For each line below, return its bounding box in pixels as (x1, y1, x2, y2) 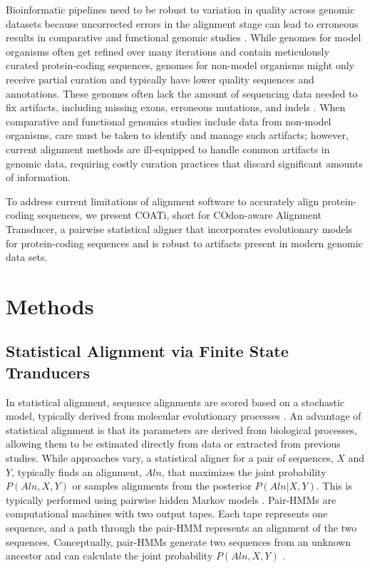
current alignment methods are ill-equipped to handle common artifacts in (6, 141, 330, 156)
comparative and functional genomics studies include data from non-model (6, 113, 332, 128)
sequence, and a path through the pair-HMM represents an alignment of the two (6, 520, 357, 535)
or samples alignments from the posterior (72, 478, 252, 493)
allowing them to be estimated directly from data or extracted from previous (6, 436, 341, 451)
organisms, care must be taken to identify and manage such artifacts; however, (6, 128, 349, 143)
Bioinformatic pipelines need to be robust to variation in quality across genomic (6, 2, 355, 16)
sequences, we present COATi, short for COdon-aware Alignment (37, 207, 322, 222)
